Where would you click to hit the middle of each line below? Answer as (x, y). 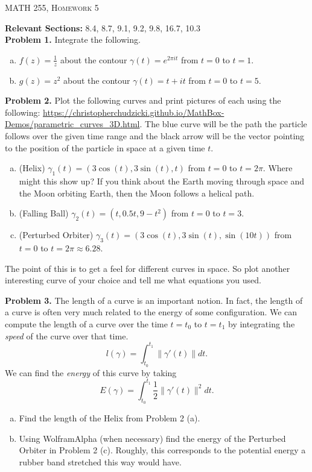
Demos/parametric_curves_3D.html (72, 124)
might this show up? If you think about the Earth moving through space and (162, 181)
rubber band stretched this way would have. (100, 461)
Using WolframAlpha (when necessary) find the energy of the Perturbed (152, 438)
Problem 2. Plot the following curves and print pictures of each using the (143, 100)
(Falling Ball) (44, 213)
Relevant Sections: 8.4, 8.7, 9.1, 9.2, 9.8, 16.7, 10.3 (103, 27)
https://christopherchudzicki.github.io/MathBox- (134, 112)
